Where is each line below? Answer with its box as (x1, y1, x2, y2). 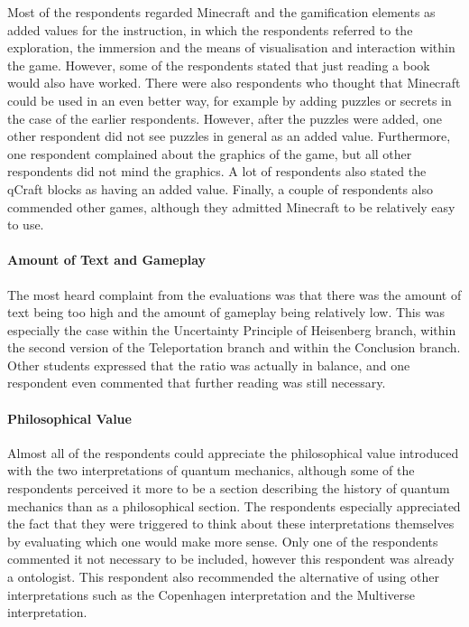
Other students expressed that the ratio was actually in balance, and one (7, 355, 410, 374)
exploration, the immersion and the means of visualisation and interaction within (7, 38, 455, 57)
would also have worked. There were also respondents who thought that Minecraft (7, 73, 461, 92)
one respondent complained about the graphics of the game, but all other (7, 144, 412, 163)
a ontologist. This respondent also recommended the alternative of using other (7, 567, 439, 586)
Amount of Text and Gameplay (7, 250, 207, 269)
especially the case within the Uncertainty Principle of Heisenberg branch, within (7, 320, 456, 339)
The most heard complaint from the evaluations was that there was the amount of (7, 285, 462, 304)
